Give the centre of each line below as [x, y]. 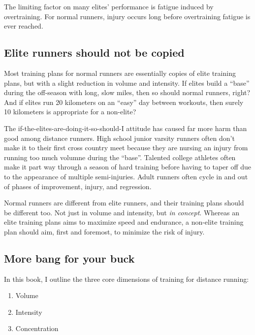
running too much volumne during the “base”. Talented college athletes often [120, 157]
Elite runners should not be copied [94, 52]
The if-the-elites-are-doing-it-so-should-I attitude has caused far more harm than [126, 128]
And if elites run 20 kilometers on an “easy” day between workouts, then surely [124, 102]
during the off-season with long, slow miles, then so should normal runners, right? [127, 92]
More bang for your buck [69, 258]
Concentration [37, 328]
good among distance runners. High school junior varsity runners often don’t [119, 138]
